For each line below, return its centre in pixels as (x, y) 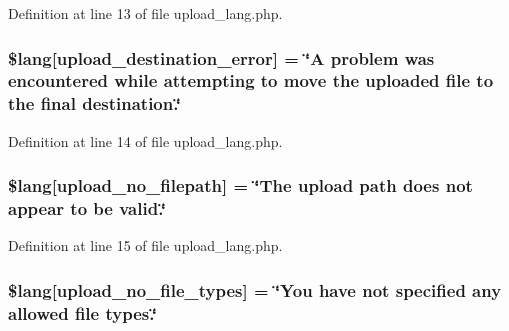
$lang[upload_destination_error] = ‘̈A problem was (221, 57)
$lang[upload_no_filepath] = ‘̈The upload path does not (240, 185)
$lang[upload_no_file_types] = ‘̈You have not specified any (255, 289)
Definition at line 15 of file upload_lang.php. (145, 245)
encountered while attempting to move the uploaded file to (251, 80)
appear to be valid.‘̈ (87, 208)
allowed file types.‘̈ (82, 312)
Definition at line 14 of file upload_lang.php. (145, 140)
